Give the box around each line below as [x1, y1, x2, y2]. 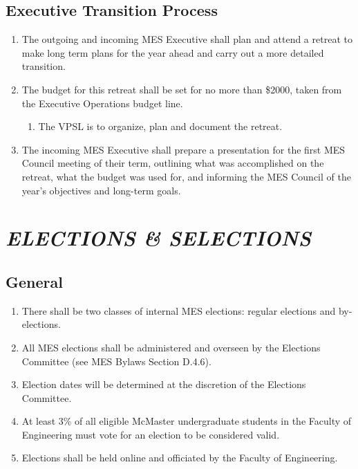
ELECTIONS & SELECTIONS [6, 223, 311, 252]
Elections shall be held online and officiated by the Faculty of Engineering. [21, 450, 338, 465]
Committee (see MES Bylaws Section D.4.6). [21, 353, 211, 368]
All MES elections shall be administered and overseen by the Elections [21, 340, 321, 354]
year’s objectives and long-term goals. [21, 183, 181, 197]
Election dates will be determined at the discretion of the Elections [21, 377, 306, 392]
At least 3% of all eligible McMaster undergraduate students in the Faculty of [21, 414, 352, 428]
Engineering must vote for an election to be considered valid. [21, 427, 280, 441]
